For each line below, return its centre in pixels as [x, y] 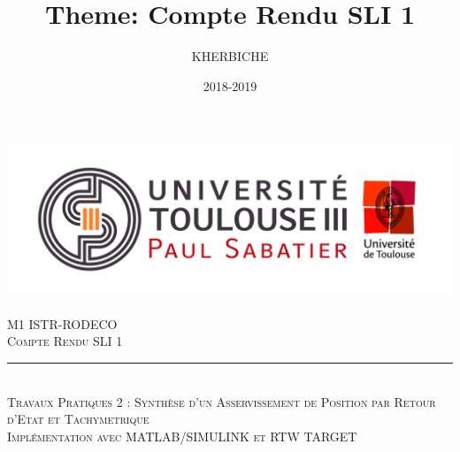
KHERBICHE [230, 56]
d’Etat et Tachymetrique [78, 419]
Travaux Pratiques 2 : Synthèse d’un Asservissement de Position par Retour [222, 401]
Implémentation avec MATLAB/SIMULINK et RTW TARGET [182, 436]
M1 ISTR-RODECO [62, 323]
